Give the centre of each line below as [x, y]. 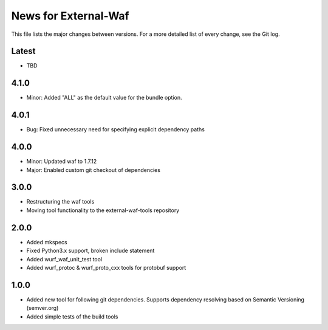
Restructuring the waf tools [60, 202]
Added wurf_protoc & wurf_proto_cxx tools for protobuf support [106, 267]
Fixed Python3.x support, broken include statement [91, 251]
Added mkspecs [47, 242]
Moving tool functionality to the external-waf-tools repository [103, 210]
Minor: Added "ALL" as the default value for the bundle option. [104, 98]
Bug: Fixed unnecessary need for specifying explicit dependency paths [115, 129]
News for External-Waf [70, 16]
